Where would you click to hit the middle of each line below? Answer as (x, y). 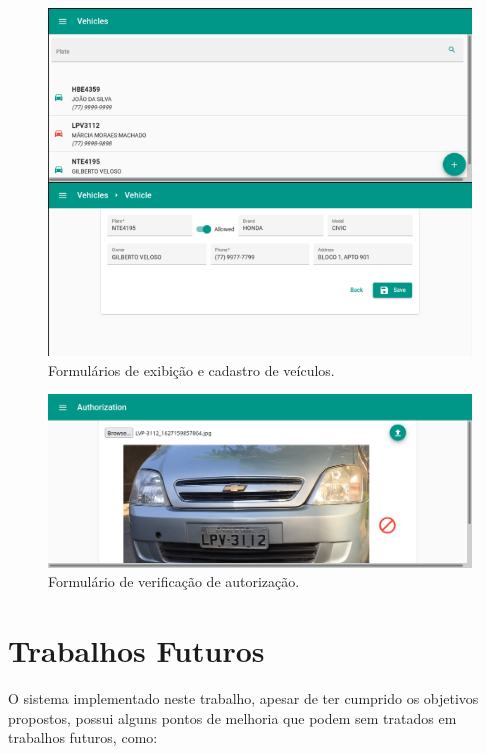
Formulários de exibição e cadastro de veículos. (191, 369)
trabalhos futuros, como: (83, 737)
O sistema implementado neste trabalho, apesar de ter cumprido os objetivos (243, 697)
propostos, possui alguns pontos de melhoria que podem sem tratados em (232, 717)
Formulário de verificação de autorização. (174, 581)
